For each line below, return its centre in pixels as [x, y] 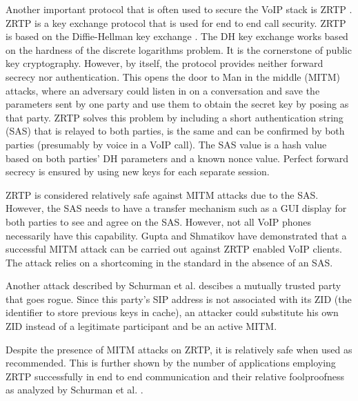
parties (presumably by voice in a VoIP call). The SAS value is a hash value [166, 144]
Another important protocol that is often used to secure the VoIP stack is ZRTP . [179, 9]
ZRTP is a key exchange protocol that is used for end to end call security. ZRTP [176, 22]
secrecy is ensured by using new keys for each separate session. [138, 172]
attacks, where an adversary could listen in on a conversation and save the [163, 90]
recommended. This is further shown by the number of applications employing [171, 363]
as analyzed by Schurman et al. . [74, 390]
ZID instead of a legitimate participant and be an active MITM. [141, 326]
